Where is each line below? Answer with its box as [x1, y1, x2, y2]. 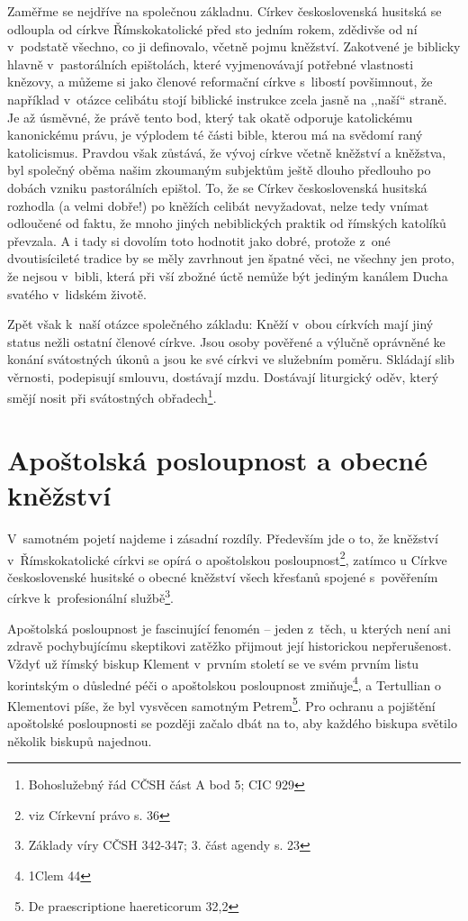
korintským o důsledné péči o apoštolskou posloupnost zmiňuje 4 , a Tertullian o [7, 672, 442, 694]
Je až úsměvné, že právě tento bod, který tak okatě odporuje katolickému [7, 107, 413, 126]
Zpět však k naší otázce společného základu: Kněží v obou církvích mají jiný [7, 315, 434, 333]
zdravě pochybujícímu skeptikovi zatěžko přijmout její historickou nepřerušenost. [7, 636, 452, 655]
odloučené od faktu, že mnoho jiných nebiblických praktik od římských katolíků [7, 214, 446, 233]
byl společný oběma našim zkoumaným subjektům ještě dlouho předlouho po [7, 160, 431, 179]
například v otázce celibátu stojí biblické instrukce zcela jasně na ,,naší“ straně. [7, 89, 447, 108]
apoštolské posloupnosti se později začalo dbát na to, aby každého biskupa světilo [7, 714, 457, 732]
